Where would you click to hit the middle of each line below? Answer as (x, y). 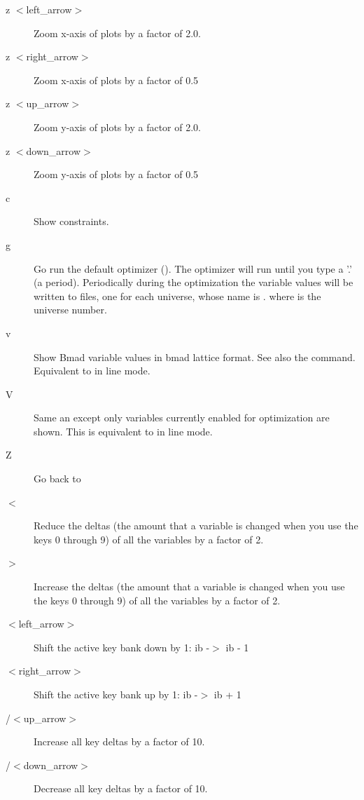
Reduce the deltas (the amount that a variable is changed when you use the (196, 526)
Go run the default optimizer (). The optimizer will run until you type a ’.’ (193, 268)
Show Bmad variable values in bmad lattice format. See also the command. (195, 357)
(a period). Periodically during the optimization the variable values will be (194, 282)
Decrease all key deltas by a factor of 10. (121, 788)
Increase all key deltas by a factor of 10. (119, 741)
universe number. (70, 310)
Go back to (57, 479)
